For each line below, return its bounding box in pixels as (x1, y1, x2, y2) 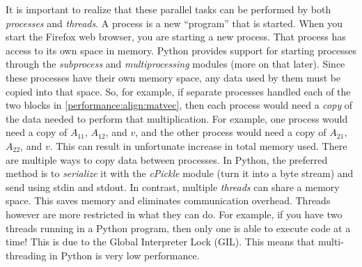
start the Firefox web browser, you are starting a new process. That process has (6, 29, 346, 44)
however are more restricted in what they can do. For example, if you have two (6, 206, 343, 221)
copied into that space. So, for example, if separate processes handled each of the (6, 84, 351, 98)
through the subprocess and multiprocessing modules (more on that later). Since (6, 56, 345, 71)
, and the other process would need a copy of (135, 125, 326, 139)
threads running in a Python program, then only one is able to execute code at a (6, 220, 351, 235)
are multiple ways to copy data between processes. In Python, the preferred (6, 152, 328, 167)
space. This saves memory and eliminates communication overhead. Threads (6, 193, 331, 208)
